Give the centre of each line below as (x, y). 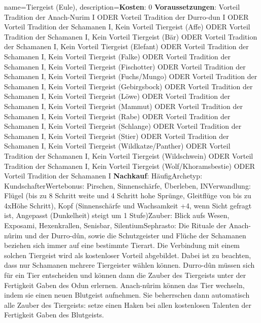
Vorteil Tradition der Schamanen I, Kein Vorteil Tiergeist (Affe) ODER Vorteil (127, 27)
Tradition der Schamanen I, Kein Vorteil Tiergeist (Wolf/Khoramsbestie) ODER (130, 166)
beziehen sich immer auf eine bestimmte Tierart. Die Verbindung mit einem (122, 245)
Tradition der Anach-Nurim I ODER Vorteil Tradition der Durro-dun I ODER (126, 16)
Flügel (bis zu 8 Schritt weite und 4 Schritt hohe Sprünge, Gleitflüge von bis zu (128, 195)
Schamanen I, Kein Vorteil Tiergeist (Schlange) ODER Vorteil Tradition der (123, 126)
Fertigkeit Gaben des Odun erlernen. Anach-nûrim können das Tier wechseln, (124, 285)
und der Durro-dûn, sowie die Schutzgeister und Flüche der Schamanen (135, 235)
